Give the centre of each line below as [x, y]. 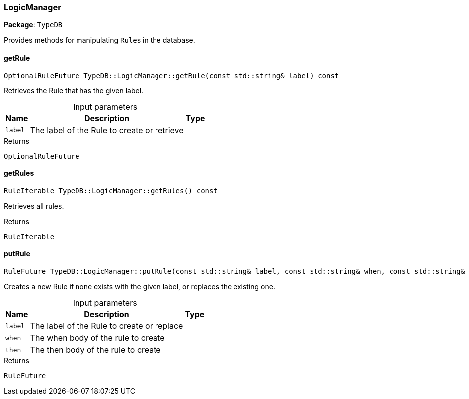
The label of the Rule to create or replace [107, 326]
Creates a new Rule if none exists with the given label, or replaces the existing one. [140, 287]
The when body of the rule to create [97, 338]
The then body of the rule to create [95, 350]
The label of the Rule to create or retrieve [107, 130]
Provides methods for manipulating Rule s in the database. [100, 40]
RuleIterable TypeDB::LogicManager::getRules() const [111, 191]
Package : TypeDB [33, 25]
